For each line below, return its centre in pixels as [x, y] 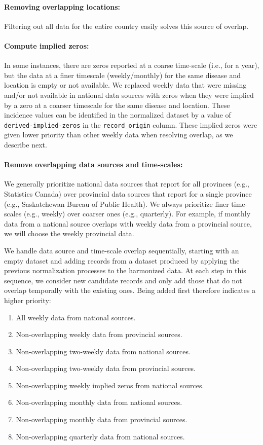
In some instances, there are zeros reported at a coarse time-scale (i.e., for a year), [132, 65]
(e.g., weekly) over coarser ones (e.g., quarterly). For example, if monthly [137, 214]
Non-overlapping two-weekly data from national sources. [103, 351]
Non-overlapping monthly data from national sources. [99, 402]
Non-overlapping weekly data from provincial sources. [99, 334]
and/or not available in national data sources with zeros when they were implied [129, 95]
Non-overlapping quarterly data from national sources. [100, 436]
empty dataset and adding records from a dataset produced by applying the [122, 260]
